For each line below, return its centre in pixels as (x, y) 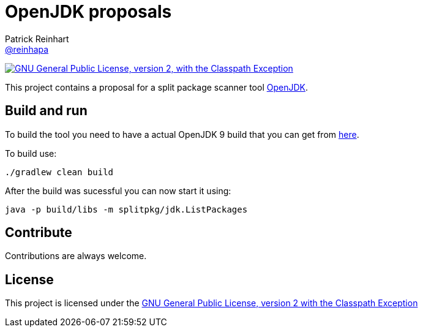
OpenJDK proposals (88, 12)
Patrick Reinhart (37, 39)
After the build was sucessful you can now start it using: (118, 191)
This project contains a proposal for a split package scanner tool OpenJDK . (156, 87)
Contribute (39, 233)
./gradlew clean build (59, 172)
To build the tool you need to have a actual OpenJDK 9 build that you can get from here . (182, 134)
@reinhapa (27, 49)
